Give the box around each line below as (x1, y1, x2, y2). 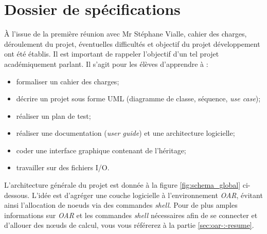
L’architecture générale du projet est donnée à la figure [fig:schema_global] (4, 179, 241, 190)
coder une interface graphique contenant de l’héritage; (16, 145, 186, 155)
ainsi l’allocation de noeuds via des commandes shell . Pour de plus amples (4, 200, 238, 210)
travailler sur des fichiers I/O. (16, 162, 110, 173)
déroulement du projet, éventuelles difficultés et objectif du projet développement (4, 38, 260, 49)
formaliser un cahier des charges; (16, 76, 119, 86)
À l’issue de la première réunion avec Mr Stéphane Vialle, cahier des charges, (4, 28, 247, 39)
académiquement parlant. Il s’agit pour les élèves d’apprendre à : (4, 58, 208, 69)
